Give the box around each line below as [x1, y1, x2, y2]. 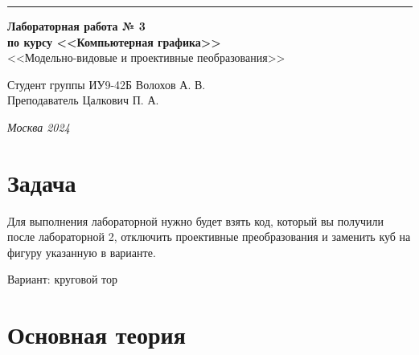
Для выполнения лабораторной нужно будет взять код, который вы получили [7, 212, 384, 229]
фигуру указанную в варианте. [7, 243, 156, 260]
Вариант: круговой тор [7, 271, 118, 288]
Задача [7, 165, 76, 198]
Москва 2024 [7, 118, 70, 135]
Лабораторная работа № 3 [7, 18, 146, 34]
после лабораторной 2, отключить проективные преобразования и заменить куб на [7, 228, 411, 245]
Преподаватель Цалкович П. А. [7, 92, 159, 108]
